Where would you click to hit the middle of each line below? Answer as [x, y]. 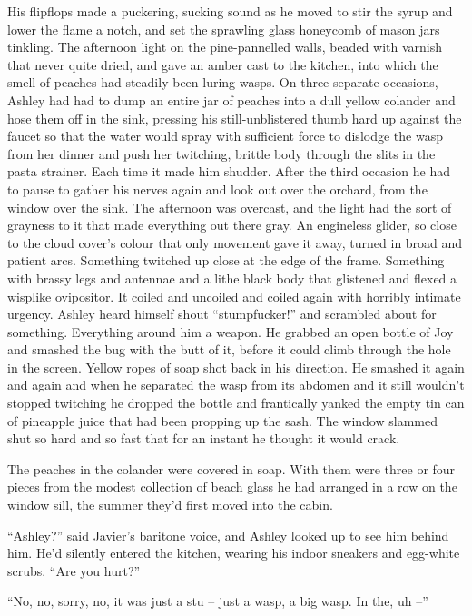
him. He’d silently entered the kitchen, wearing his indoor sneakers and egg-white [234, 553]
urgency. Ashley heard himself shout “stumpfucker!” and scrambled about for [222, 314]
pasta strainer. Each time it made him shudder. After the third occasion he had [229, 171]
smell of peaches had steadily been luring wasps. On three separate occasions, [223, 82]
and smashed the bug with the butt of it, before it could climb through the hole [229, 349]
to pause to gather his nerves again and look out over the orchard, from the [217, 189]
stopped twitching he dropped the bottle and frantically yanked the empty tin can [236, 403]
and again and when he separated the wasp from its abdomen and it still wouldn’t [236, 385]
